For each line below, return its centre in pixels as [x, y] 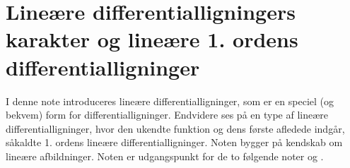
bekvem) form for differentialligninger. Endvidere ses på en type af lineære [167, 115]
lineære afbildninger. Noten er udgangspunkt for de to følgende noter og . [165, 156]
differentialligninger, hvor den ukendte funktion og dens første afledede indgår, [175, 128]
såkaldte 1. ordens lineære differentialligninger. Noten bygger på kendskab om [174, 142]
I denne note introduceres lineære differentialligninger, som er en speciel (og [170, 101]
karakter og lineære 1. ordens [152, 39]
